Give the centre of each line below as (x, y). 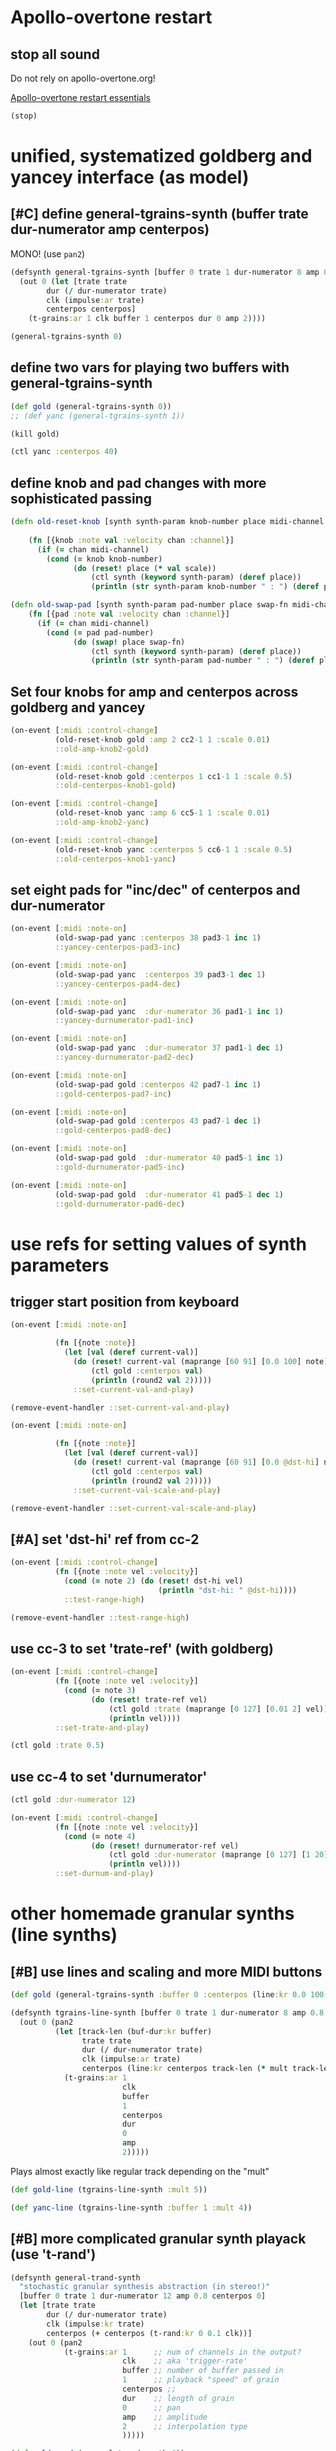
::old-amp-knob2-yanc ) (102, 822)
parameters (60, 1265)
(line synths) (64, 1935)
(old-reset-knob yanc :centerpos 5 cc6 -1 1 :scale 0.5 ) (173, 849)
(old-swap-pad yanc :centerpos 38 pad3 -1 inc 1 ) (158, 938)
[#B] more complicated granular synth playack (158, 2239)
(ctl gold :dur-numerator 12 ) (73, 1800)
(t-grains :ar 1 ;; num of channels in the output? (182, 2352)
